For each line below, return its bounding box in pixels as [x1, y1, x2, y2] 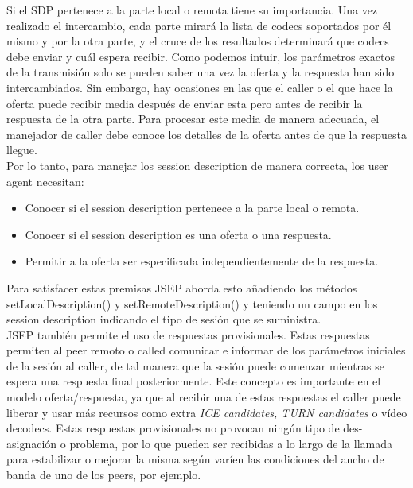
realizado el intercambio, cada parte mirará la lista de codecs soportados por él [6, 17, 392, 33]
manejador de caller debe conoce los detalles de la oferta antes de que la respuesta [6, 126, 407, 142]
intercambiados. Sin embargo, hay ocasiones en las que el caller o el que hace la [6, 79, 393, 95]
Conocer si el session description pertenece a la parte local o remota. [25, 199, 360, 216]
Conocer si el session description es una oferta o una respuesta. [25, 226, 332, 242]
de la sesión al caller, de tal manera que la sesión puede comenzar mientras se [6, 357, 384, 374]
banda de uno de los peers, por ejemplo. [6, 467, 201, 483]
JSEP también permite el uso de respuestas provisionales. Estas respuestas [6, 326, 370, 343]
